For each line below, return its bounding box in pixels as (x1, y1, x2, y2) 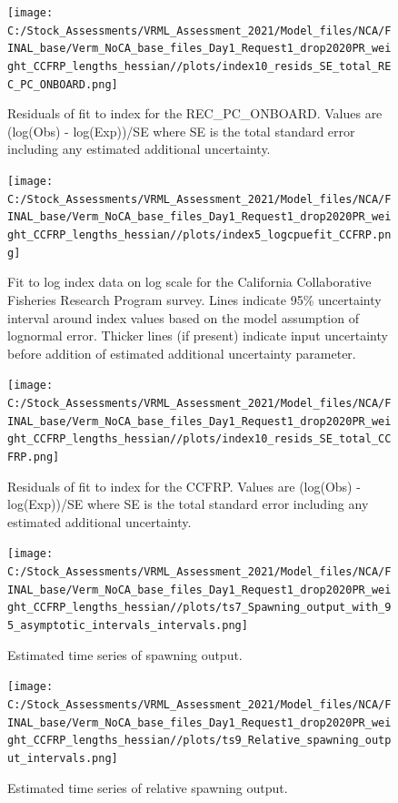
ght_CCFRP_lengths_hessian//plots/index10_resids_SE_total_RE (7, 59, 392, 73)
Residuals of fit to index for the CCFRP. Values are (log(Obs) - (7, 476, 361, 495)
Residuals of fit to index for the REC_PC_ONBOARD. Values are (7, 104, 383, 123)
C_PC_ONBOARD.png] (7, 77, 118, 91)
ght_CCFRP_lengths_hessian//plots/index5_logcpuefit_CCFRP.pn (7, 229, 392, 242)
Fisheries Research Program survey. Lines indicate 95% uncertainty (7, 290, 382, 309)
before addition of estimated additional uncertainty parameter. (7, 343, 356, 362)
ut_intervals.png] (7, 751, 118, 765)
